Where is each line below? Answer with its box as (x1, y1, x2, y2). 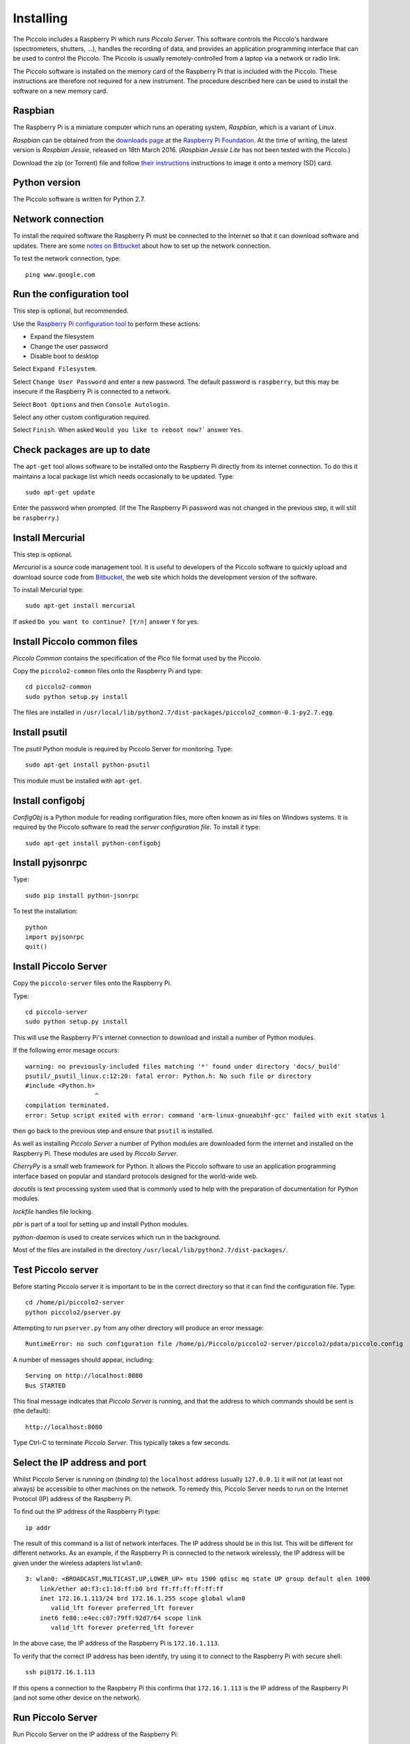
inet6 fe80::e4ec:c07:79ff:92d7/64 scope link (39, 1614, 202, 1622)
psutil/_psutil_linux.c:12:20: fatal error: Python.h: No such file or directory (25, 1072, 312, 1081)
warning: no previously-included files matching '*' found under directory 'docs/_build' (25, 1062, 341, 1070)
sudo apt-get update (25, 488, 95, 497)
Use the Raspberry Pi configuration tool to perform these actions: (13, 320, 201, 328)
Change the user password (30, 342, 108, 350)
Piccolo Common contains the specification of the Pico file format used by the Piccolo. (13, 654, 262, 662)
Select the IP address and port (13, 1457, 147, 1468)
